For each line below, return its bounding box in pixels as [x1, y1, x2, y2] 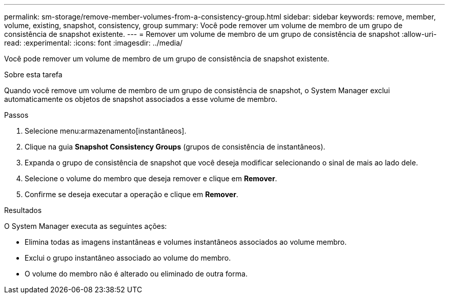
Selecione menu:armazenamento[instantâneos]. [25, 126, 187, 135]
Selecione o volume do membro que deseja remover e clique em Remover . [25, 174, 277, 183]
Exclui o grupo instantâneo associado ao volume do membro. [25, 253, 231, 262]
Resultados [4, 206, 42, 215]
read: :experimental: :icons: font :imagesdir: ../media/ [4, 38, 183, 47]
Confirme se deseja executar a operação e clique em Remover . [25, 190, 238, 199]
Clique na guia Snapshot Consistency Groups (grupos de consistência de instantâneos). [25, 142, 325, 151]
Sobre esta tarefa [4, 70, 63, 79]
